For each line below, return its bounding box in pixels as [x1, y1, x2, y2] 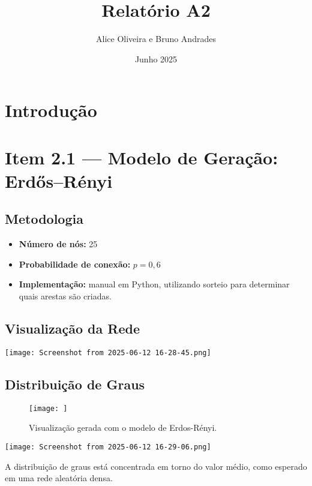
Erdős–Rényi [5, 168, 113, 193]
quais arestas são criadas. [19, 290, 112, 302]
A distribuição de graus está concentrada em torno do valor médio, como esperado [5, 460, 307, 472]
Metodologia [5, 209, 83, 228]
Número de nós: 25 [19, 238, 98, 250]
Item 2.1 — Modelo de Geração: [5, 145, 278, 169]
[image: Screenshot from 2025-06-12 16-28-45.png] [5, 348, 211, 357]
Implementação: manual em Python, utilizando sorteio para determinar [19, 278, 290, 290]
